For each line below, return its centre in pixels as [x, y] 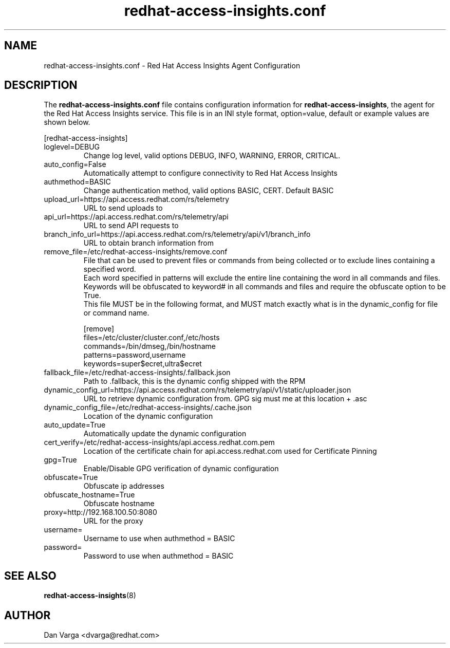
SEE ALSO [30, 576]
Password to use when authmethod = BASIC [158, 556]
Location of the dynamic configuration [148, 416]
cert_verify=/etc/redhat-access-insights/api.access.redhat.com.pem [159, 442]
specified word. [110, 269]
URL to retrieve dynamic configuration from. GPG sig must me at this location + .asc [225, 399]
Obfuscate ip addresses [124, 486]
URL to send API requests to [131, 226]
